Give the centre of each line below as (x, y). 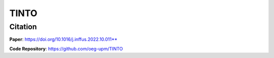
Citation (23, 27)
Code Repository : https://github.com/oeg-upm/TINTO (66, 48)
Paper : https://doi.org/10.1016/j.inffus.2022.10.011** (63, 39)
